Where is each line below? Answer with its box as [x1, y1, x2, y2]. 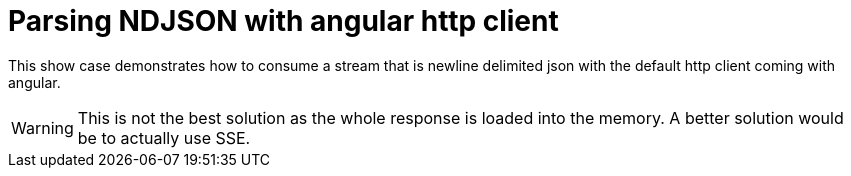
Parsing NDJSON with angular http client [8, 4, 559, 38]
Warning [11, 117, 74, 138]
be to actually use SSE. [77, 127, 251, 148]
